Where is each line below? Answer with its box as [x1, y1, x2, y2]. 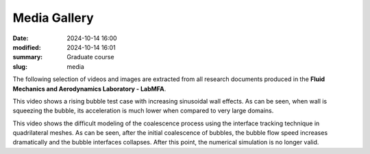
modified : [12, 43, 41, 51]
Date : [12, 34, 29, 42]
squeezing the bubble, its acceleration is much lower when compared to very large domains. [12, 106, 274, 115]
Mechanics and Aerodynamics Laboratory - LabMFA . [12, 84, 166, 93]
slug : [12, 62, 27, 71]
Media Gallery [12, 10, 94, 25]
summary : [12, 53, 43, 61]
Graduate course [66, 53, 114, 61]
